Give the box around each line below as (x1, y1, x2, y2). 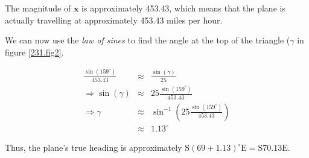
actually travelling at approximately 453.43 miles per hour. (5, 13, 223, 26)
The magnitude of (5, 2, 71, 14)
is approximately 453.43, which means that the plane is (81, 2, 285, 14)
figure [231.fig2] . (5, 45, 64, 58)
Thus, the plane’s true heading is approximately (5, 141, 182, 154)
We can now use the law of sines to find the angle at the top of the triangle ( (5, 34, 290, 46)
